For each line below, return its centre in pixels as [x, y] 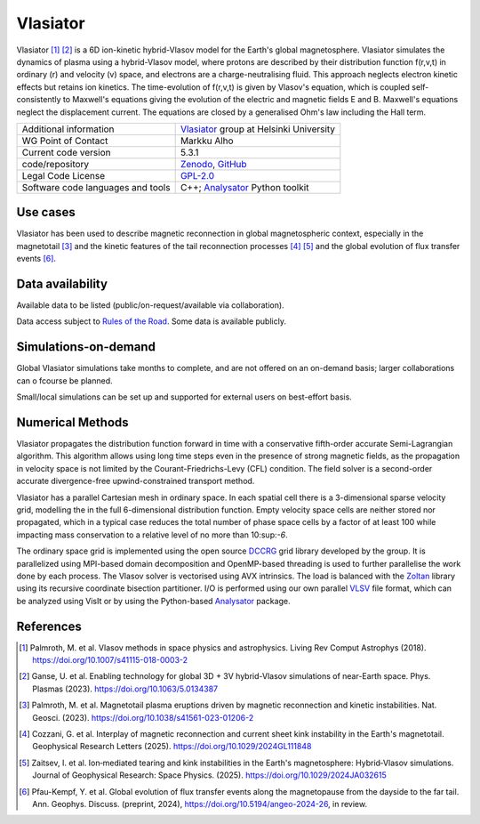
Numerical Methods [72, 422]
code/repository [56, 164]
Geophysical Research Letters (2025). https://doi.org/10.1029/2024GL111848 [172, 747]
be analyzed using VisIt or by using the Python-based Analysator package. [153, 601]
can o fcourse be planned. [64, 380]
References [49, 626]
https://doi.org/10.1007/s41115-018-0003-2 [110, 660]
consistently [39, 100]
